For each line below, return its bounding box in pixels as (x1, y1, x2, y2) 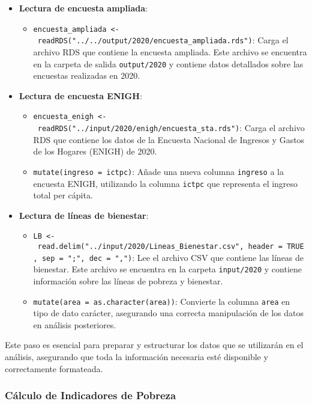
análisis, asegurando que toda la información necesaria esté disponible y (5, 350, 268, 363)
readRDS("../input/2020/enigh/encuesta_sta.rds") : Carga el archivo (37, 121, 305, 133)
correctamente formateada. (5, 362, 103, 375)
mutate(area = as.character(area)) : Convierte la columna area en (33, 295, 290, 307)
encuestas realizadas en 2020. (33, 69, 140, 82)
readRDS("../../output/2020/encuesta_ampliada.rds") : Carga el (37, 34, 289, 46)
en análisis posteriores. (33, 318, 116, 331)
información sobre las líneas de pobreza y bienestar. (33, 274, 223, 287)
